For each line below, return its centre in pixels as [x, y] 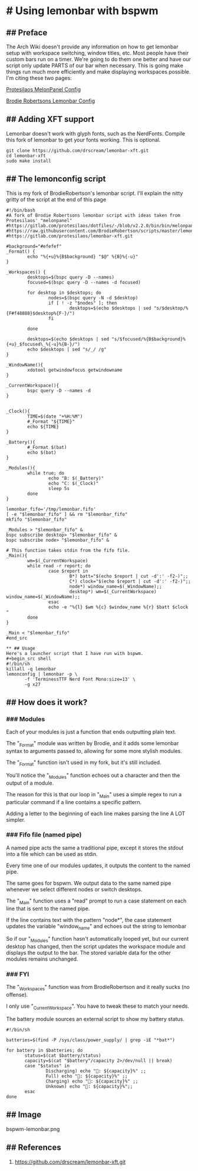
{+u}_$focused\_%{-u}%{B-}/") [43, 344]
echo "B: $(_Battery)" [76, 478]
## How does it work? [47, 702]
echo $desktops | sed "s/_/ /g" [67, 349]
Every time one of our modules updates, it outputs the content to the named [98, 865]
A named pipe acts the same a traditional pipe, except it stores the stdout [95, 848]
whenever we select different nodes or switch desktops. [74, 889]
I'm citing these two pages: [39, 78]
